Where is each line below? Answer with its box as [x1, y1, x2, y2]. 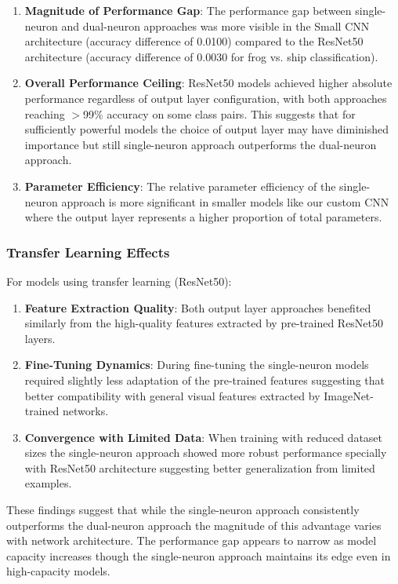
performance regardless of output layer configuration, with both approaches [24, 89, 387, 106]
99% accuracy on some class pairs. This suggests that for [83, 105, 356, 122]
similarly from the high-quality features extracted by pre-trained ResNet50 [24, 315, 384, 331]
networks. [63, 403, 109, 419]
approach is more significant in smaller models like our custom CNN [61, 193, 389, 210]
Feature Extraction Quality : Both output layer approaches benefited [24, 299, 371, 316]
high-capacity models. [6, 563, 110, 579]
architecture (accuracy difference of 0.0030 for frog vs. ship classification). [24, 48, 378, 64]
